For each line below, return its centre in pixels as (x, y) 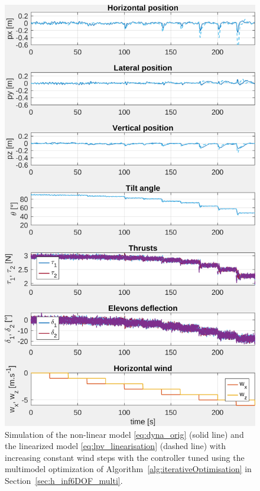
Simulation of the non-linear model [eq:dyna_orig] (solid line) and (124, 434)
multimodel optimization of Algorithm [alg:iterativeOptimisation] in (128, 469)
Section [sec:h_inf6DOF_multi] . (64, 480)
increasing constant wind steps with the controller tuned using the (125, 457)
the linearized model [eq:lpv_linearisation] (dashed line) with (116, 446)
